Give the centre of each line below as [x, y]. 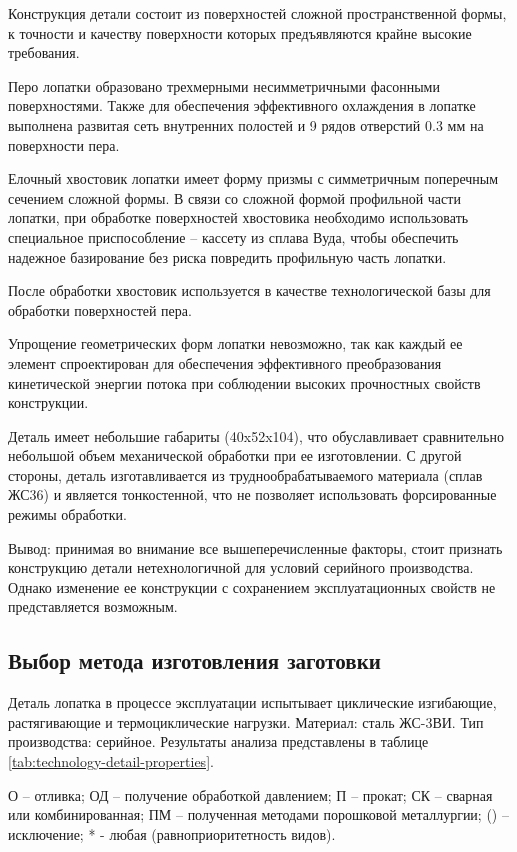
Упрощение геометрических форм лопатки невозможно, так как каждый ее [235, 343]
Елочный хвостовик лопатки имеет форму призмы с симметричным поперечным [253, 178]
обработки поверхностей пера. [100, 309]
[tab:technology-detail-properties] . [111, 761]
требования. [44, 52]
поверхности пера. [64, 144]
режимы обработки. [67, 514]
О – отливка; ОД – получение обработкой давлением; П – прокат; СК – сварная [250, 794]
